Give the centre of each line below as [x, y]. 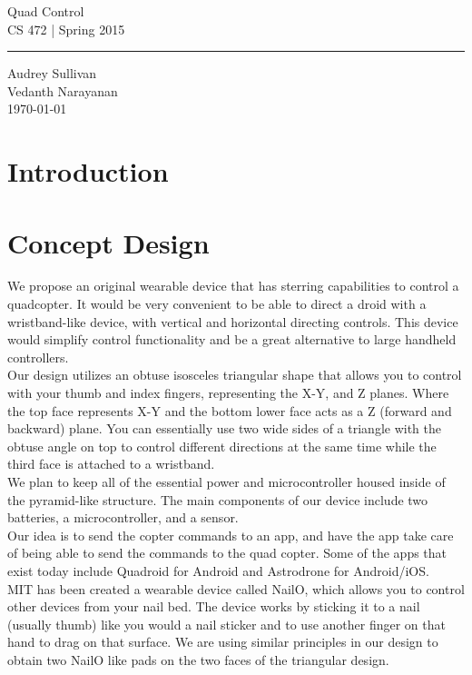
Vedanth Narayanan [63, 90]
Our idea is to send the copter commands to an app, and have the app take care [231, 535]
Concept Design [108, 242]
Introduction [88, 171]
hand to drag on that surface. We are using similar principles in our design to [223, 642]
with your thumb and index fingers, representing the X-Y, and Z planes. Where [228, 393]
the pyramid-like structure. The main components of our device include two [218, 499]
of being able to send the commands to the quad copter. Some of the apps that [227, 553]
